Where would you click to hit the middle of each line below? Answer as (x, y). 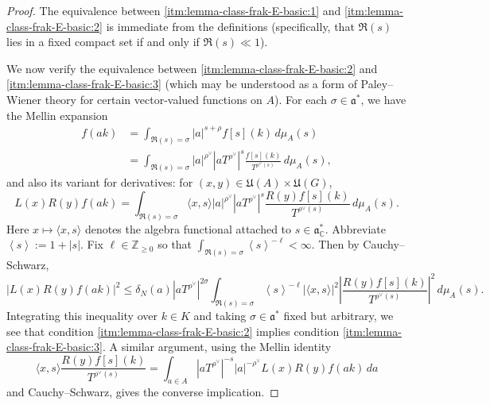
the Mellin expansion (57, 115)
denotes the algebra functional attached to (188, 228)
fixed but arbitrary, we (338, 316)
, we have (383, 99)
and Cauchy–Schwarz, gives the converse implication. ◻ (143, 392)
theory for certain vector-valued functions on (154, 99)
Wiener (24, 99)
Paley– (377, 84)
